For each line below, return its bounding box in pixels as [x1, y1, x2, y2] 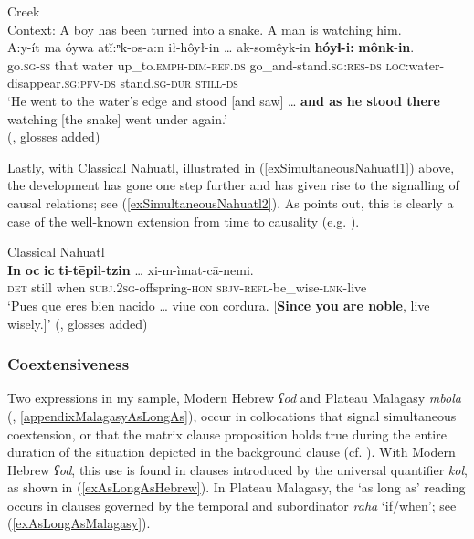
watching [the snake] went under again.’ [7, 109, 227, 128]
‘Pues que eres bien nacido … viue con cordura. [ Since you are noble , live [7, 295, 430, 314]
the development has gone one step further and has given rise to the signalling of [7, 175, 459, 195]
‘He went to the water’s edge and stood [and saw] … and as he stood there [7, 90, 440, 110]
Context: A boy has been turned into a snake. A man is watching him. [7, 19, 402, 38]
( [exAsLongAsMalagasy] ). [7, 513, 151, 533]
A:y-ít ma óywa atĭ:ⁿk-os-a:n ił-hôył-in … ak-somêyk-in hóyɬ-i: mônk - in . [7, 37, 415, 57]
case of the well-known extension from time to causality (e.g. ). [7, 211, 360, 230]
